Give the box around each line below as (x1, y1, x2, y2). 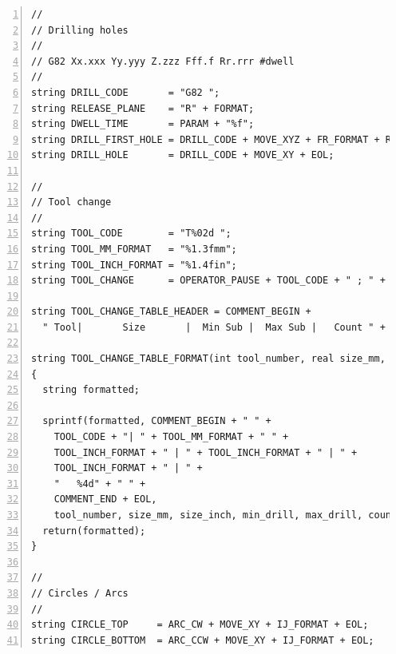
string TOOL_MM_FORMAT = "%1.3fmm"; (31, 243, 237, 255)
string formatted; (42, 384, 141, 396)
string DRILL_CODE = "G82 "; (31, 86, 220, 98)
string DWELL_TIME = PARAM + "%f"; (31, 118, 255, 130)
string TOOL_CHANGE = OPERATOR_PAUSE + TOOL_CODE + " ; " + (31, 275, 386, 287)
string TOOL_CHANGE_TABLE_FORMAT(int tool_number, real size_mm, (31, 353, 386, 365)
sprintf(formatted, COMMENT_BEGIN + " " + (42, 415, 271, 427)
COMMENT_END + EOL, (53, 493, 157, 505)
